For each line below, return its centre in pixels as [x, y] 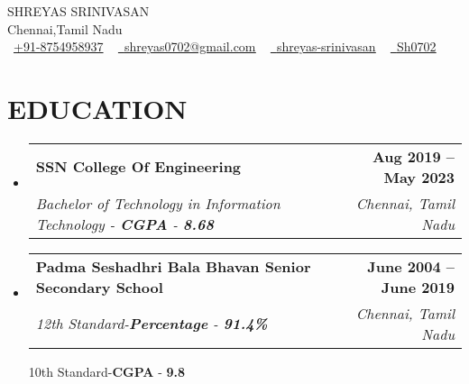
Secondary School [99, 287]
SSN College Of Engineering [138, 167]
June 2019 [418, 287]
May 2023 [419, 177]
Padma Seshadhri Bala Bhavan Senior [173, 266]
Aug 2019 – [413, 156]
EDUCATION [97, 108]
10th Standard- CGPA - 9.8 [107, 371]
